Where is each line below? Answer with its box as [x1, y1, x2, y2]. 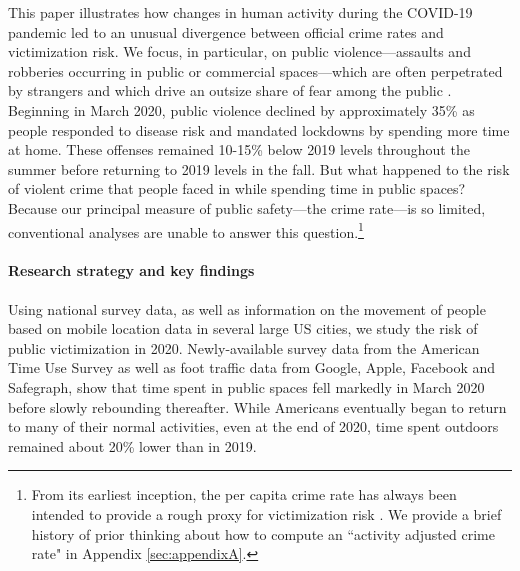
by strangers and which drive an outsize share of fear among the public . [8, 80, 452, 101]
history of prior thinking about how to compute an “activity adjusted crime [31, 523, 495, 544]
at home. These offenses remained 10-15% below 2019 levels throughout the [8, 139, 470, 160]
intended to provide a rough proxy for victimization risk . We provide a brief [31, 503, 502, 524]
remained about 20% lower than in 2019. [8, 435, 257, 456]
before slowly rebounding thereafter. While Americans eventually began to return [8, 396, 507, 417]
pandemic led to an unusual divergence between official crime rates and [8, 21, 444, 42]
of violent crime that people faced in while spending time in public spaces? [8, 178, 466, 199]
